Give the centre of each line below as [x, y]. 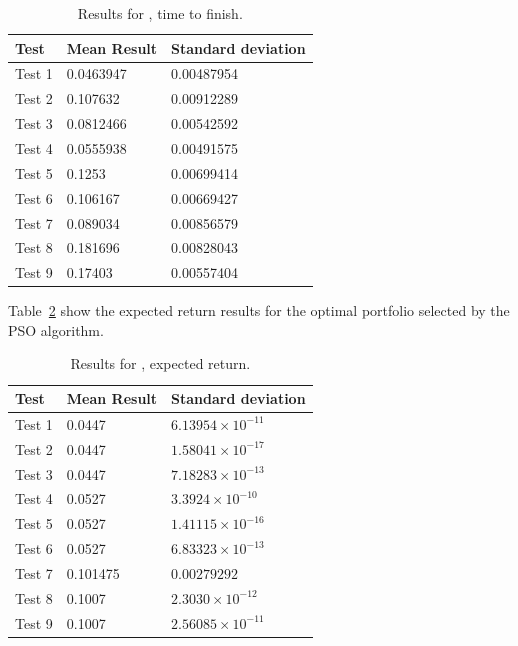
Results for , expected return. [160, 363]
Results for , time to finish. [160, 13]
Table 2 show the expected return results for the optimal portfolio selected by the [259, 310]
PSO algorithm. [56, 329]
